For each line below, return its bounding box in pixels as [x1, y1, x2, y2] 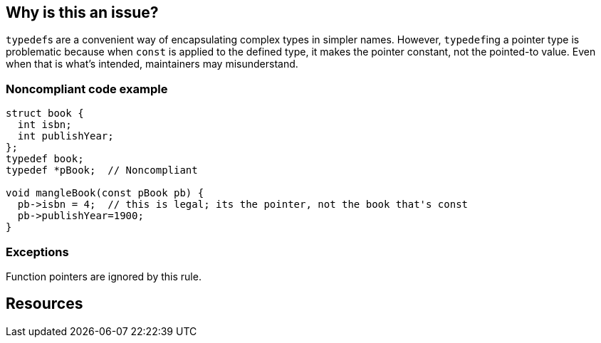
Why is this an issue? [6, 4, 159, 21]
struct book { [6, 107, 84, 120]
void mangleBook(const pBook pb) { [6, 187, 204, 199]
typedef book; [6, 153, 84, 165]
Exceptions [6, 244, 69, 259]
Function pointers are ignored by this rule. [6, 270, 202, 283]
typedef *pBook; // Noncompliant [6, 164, 198, 176]
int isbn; [17, 119, 72, 131]
